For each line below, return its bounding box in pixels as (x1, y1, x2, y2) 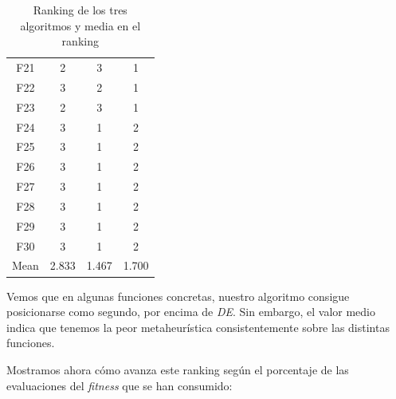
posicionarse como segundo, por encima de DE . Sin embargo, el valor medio (6, 303, 375, 320)
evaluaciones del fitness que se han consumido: (6, 377, 233, 393)
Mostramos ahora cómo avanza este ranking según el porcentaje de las (6, 361, 349, 377)
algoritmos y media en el (20, 17, 141, 34)
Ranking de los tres (33, 2, 127, 18)
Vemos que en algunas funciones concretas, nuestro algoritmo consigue (6, 287, 350, 304)
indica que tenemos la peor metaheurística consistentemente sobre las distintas (6, 318, 390, 335)
